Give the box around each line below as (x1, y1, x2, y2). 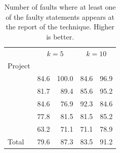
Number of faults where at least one (4, 2, 116, 12)
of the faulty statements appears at (6, 11, 115, 22)
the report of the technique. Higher (6, 21, 114, 32)
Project (8, 60, 30, 71)
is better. (46, 31, 74, 42)
